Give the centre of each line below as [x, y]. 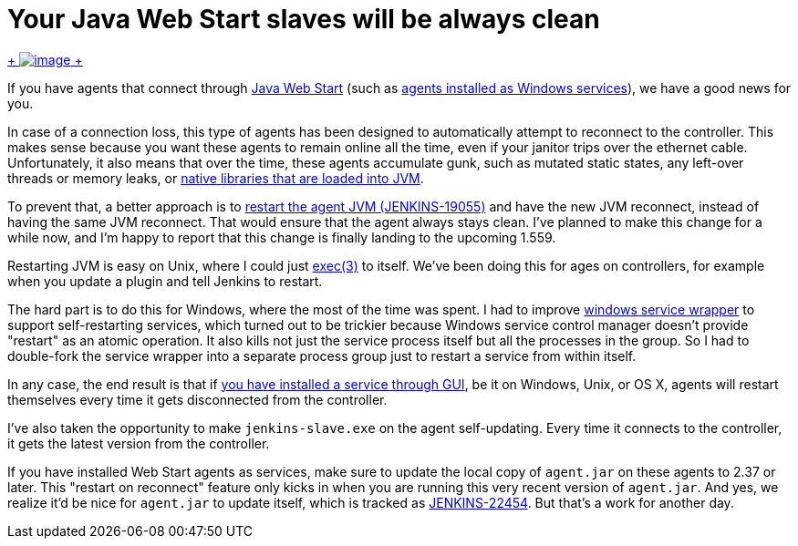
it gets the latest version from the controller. [139, 443]
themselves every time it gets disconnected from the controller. [197, 399]
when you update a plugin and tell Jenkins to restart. [165, 281]
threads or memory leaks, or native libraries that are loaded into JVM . [216, 178]
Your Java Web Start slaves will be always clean [304, 19]
